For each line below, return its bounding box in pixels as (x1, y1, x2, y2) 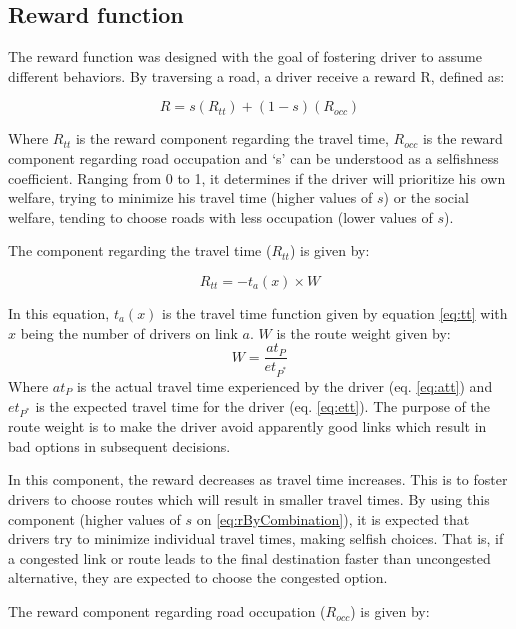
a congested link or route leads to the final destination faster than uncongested (8, 547, 491, 568)
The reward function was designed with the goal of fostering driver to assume (8, 46, 482, 67)
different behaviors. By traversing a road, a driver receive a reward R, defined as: (8, 65, 505, 86)
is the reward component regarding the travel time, (75, 128, 389, 149)
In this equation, (8, 302, 110, 323)
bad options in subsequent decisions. (8, 435, 231, 456)
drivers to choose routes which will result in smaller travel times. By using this (8, 489, 490, 510)
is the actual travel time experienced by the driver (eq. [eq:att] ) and (76, 375, 493, 396)
